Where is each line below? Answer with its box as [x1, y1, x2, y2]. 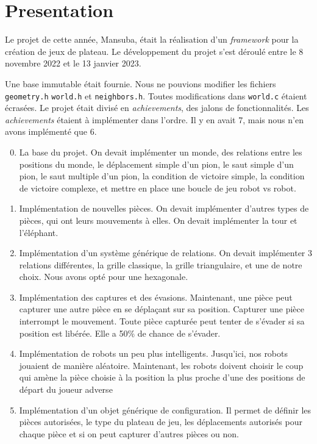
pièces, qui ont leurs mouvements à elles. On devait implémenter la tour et [19, 213, 297, 226]
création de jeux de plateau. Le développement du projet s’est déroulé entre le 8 [5, 45, 304, 57]
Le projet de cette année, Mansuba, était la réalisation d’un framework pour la [5, 33, 299, 46]
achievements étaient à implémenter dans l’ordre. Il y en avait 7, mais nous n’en [5, 113, 304, 126]
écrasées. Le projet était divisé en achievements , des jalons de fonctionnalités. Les [5, 101, 309, 114]
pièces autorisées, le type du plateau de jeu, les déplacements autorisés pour [19, 415, 302, 428]
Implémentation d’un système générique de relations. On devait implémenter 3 [19, 246, 313, 259]
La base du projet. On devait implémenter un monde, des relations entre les [19, 145, 302, 158]
